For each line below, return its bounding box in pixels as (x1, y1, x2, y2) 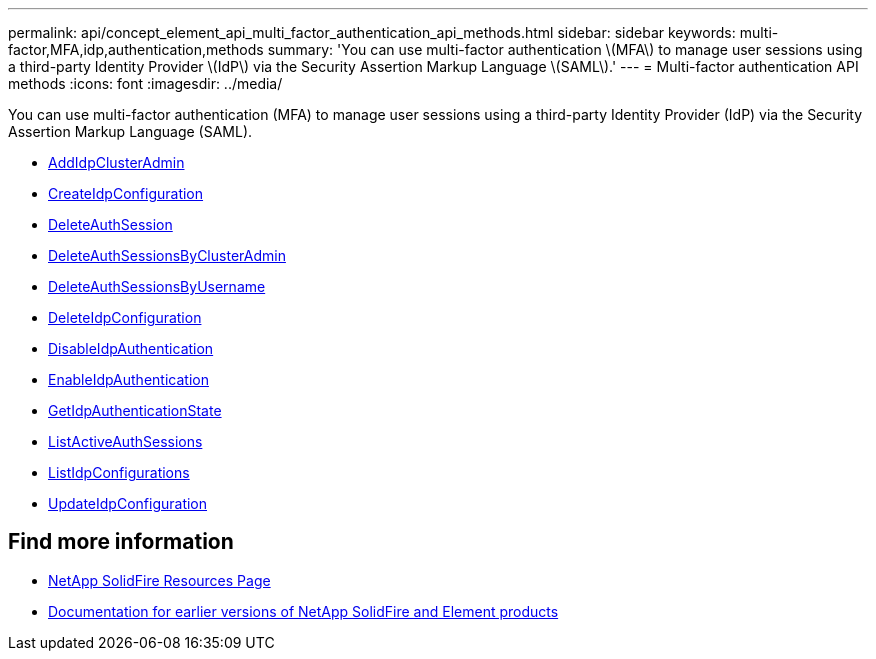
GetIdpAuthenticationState (48, 402, 222, 419)
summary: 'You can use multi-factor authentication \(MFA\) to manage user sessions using (267, 41, 863, 58)
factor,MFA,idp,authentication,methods (8, 41, 264, 58)
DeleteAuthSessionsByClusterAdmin (48, 247, 286, 264)
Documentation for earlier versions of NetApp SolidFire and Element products (48, 602, 559, 620)
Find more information (8, 529, 234, 555)
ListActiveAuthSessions (48, 433, 203, 450)
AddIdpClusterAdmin (48, 154, 185, 171)
